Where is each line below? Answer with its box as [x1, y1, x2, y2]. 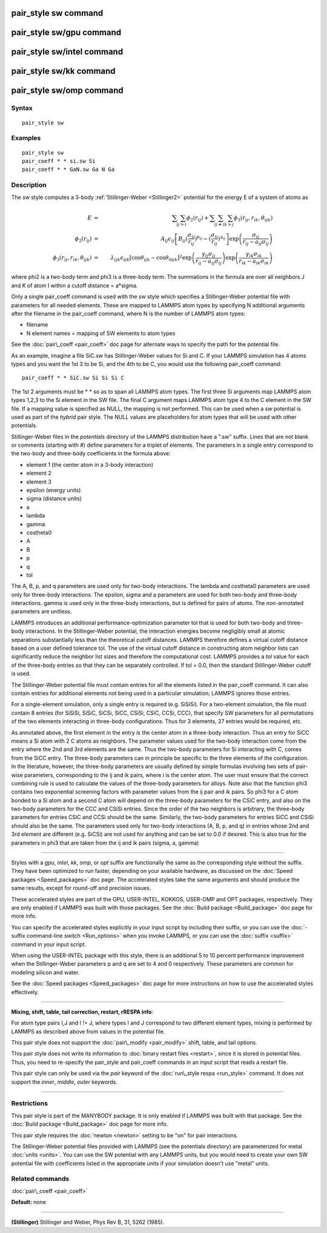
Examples [11, 134, 41, 142]
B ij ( [177, 235, 188, 244]
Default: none [11, 1198, 47, 1206]
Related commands [11, 1175, 70, 1183]
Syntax [11, 104, 33, 112]
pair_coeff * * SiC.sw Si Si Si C [22, 375, 124, 381]
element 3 [26, 478, 51, 485]
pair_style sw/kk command [11, 66, 116, 76]
